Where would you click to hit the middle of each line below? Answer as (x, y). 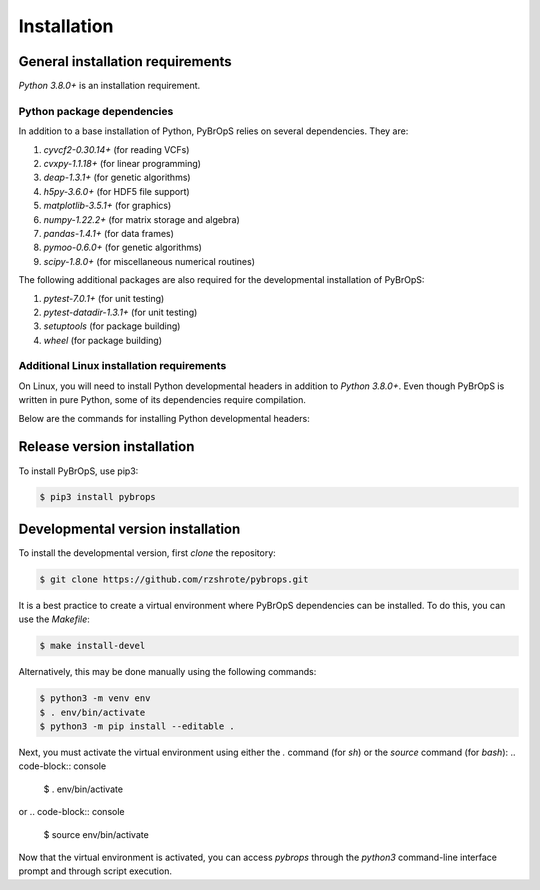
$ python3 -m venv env (95, 698)
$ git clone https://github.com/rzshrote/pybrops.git (174, 579)
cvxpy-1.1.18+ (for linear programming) (122, 163)
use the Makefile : (54, 619)
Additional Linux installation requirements (122, 366)
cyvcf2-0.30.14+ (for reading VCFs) (116, 149)
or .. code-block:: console (71, 812)
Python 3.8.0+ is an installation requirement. (109, 86)
